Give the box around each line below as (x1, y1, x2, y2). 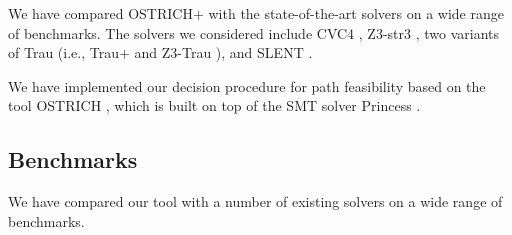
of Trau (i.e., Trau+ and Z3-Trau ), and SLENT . (8, 42, 313, 63)
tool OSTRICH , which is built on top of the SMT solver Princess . (8, 95, 421, 116)
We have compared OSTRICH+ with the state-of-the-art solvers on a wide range (8, 3, 504, 23)
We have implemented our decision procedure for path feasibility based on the (8, 75, 486, 96)
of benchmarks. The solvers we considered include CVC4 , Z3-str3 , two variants (8, 22, 499, 43)
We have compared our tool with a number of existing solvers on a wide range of (8, 191, 503, 212)
